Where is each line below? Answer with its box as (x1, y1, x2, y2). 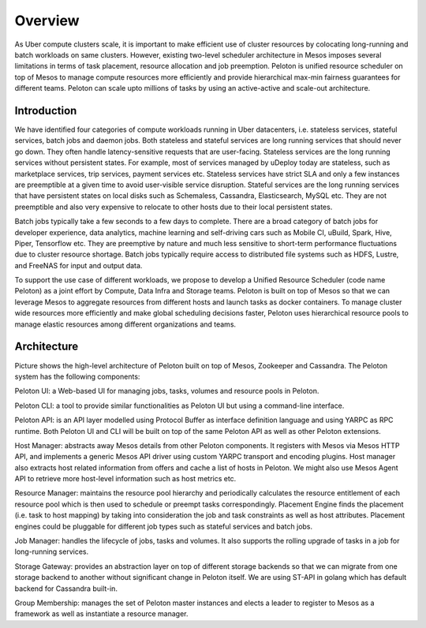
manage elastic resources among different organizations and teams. (14, 320, 237, 329)
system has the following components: (14, 372, 140, 381)
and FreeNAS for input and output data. (14, 260, 143, 270)
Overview (14, 12, 80, 29)
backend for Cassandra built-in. (14, 584, 118, 593)
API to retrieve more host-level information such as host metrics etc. (14, 474, 237, 484)
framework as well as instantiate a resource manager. (14, 609, 189, 619)
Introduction (14, 103, 77, 118)
